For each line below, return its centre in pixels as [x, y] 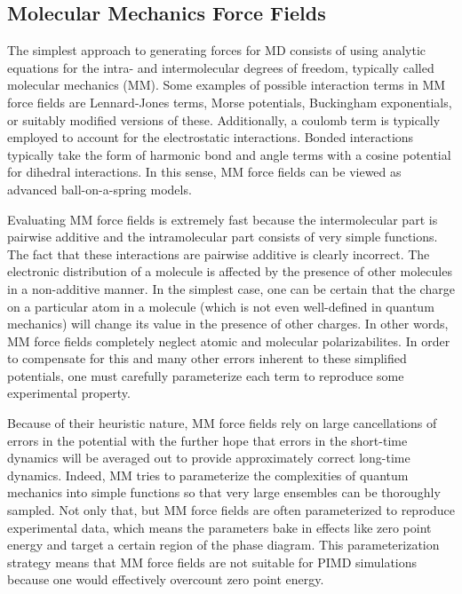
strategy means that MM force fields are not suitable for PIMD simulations [212, 562]
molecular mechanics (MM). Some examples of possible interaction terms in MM [227, 85]
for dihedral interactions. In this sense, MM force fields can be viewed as [204, 172]
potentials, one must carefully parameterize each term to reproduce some [206, 375]
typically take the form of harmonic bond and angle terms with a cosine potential [229, 154]
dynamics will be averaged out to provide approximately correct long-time [209, 458]
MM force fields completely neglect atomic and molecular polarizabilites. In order [229, 341]
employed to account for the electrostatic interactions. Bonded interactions [211, 137]
